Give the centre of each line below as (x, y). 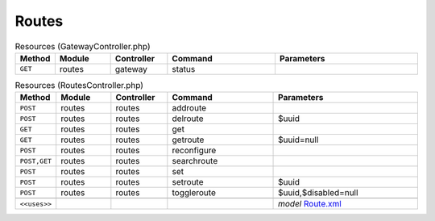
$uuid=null (298, 140)
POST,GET (36, 161)
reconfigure (194, 151)
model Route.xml (310, 204)
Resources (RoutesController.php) (79, 85)
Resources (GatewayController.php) (83, 46)
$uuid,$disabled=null (318, 193)
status (184, 69)
